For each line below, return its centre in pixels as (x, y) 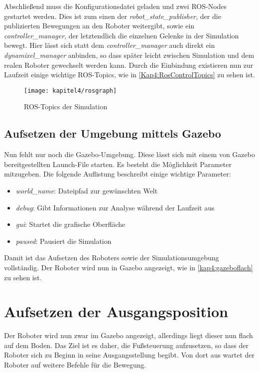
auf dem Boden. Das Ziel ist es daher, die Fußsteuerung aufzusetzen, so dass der (126, 345)
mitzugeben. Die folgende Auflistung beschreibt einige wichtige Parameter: (118, 174)
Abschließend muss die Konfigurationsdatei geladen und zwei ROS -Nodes (116, 6)
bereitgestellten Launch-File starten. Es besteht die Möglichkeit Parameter (118, 164)
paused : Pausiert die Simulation (64, 241)
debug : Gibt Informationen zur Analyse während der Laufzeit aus (115, 207)
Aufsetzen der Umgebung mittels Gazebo (113, 133)
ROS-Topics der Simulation (66, 106)
